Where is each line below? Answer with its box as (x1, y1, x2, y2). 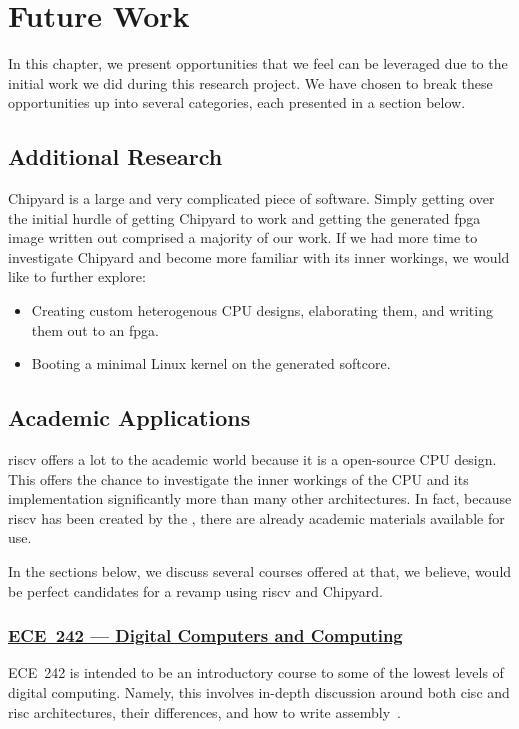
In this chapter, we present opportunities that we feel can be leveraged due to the (8, 53, 508, 74)
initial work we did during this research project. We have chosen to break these (8, 72, 493, 93)
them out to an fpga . (31, 319, 159, 340)
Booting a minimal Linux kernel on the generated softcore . (31, 353, 391, 374)
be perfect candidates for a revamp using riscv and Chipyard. (8, 580, 383, 601)
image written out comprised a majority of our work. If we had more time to (8, 227, 478, 248)
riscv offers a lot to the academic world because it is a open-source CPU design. (8, 449, 497, 470)
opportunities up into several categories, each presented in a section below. (8, 92, 466, 113)
